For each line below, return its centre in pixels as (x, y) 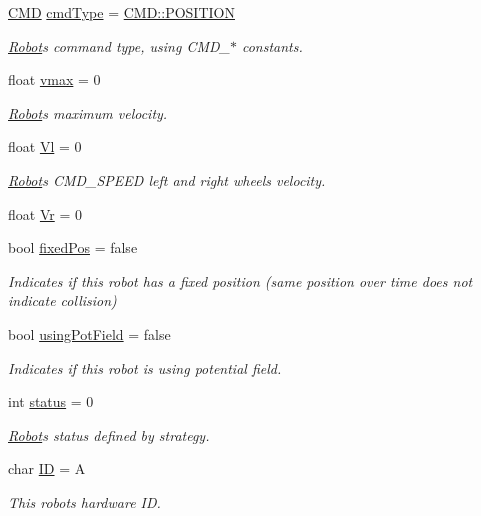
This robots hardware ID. (84, 501)
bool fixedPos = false (73, 247)
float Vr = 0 (45, 213)
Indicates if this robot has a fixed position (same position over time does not (240, 280)
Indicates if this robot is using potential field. (145, 367)
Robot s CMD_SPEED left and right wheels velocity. (167, 179)
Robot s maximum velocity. (88, 112)
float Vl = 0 (45, 146)
